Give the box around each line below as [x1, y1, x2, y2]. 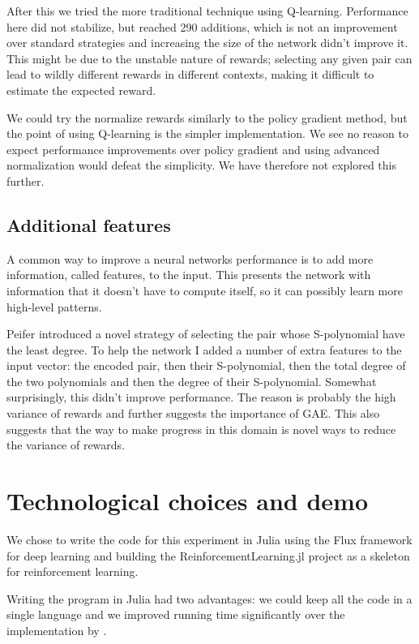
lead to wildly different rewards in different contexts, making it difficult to [6, 66, 374, 83]
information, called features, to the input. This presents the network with [6, 266, 371, 283]
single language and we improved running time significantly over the [6, 606, 345, 623]
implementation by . [6, 621, 107, 638]
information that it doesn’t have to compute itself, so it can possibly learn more [6, 281, 403, 298]
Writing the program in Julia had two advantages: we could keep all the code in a [6, 590, 413, 607]
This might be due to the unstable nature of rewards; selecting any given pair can [6, 49, 413, 67]
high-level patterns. [6, 298, 102, 315]
